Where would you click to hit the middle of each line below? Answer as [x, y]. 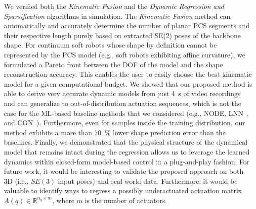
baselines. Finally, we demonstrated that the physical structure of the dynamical [126, 142]
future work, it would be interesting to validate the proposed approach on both [124, 171]
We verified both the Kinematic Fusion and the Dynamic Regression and [114, 6]
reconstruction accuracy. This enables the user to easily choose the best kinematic [128, 74]
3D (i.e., [16, 181]
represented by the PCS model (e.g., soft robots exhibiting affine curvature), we [125, 54]
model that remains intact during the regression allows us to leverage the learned [127, 151]
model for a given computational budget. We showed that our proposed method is [128, 83]
